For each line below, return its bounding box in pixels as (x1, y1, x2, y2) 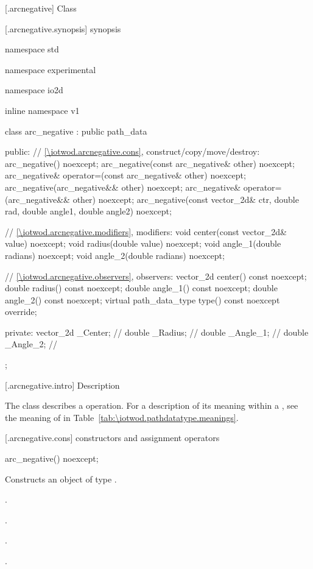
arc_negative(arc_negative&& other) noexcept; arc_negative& (5, 180, 241, 193)
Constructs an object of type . (5, 472, 117, 485)
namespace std (5, 43, 59, 55)
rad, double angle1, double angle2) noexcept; (5, 205, 172, 217)
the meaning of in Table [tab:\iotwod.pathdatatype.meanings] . (5, 411, 239, 423)
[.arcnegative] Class (5, 2, 77, 14)
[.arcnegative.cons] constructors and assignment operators (5, 431, 220, 444)
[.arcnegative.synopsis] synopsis (5, 22, 121, 35)
